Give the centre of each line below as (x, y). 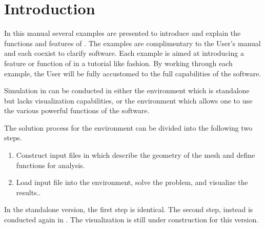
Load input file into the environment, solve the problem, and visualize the (132, 182)
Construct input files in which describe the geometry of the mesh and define (136, 155)
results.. (28, 192)
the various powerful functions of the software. (77, 110)
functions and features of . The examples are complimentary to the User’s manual (132, 43)
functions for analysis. (50, 165)
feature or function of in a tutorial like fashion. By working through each (118, 63)
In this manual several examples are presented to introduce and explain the (123, 33)
